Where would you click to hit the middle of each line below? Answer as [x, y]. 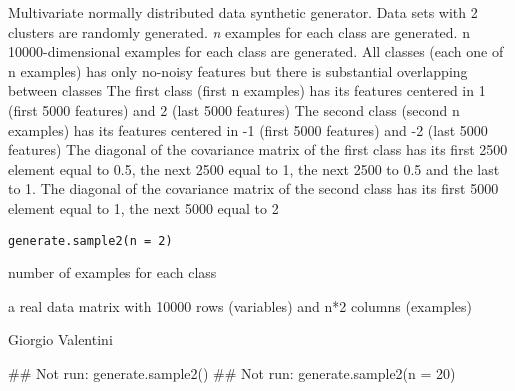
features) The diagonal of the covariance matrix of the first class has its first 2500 [258, 149]
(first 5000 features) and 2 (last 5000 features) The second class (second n [234, 109]
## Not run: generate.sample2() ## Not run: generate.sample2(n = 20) [232, 372]
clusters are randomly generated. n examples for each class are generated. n [239, 31]
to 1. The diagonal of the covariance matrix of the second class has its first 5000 [253, 188]
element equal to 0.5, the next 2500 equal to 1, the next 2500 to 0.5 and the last [254, 168]
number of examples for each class [112, 272]
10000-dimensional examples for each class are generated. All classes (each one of [256, 51]
